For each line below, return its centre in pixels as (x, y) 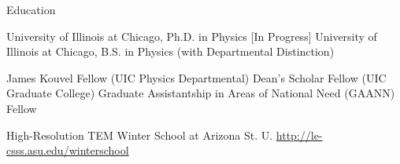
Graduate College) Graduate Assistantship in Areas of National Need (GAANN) (201, 93)
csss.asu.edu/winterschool (68, 150)
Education (31, 9)
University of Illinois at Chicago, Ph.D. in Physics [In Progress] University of (192, 36)
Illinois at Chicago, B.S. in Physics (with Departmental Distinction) (170, 51)
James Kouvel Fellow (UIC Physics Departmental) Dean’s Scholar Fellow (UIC (196, 77)
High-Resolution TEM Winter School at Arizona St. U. (140, 135)
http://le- (299, 135)
